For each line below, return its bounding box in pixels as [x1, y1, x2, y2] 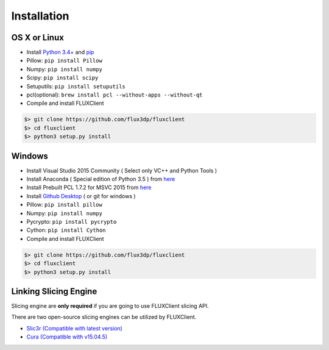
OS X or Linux [11, 32, 64, 43]
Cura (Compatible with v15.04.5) [26, 333, 108, 341]
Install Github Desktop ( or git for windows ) [26, 192, 136, 199]
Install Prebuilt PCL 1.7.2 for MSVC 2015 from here [26, 184, 152, 191]
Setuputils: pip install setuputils [26, 82, 126, 90]
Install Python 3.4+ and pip [26, 49, 94, 56]
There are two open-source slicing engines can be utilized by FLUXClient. [11, 313, 197, 321]
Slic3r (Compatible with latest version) [26, 324, 123, 332]
